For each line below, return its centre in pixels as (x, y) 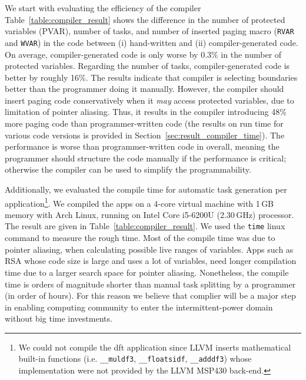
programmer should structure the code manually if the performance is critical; (146, 158)
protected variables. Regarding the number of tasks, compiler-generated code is (147, 66)
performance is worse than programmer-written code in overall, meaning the (142, 146)
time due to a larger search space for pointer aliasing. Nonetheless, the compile (147, 272)
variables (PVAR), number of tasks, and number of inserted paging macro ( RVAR (149, 31)
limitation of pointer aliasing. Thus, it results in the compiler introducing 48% (146, 112)
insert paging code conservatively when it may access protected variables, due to (149, 100)
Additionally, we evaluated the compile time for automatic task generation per (146, 189)
